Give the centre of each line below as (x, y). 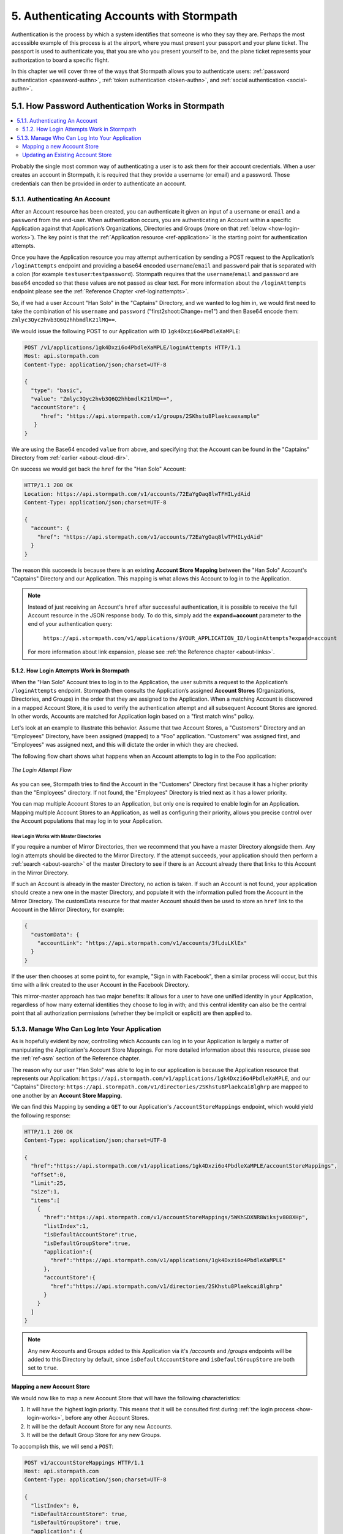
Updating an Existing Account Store (67, 155)
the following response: (41, 1115)
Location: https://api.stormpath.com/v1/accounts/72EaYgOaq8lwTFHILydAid (137, 494)
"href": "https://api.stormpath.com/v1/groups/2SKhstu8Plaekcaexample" (150, 416)
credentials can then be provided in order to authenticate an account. (99, 183)
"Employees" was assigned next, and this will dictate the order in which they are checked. (125, 745)
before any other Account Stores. (107, 1418)
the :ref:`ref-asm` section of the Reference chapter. (76, 1058)
